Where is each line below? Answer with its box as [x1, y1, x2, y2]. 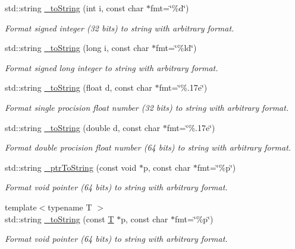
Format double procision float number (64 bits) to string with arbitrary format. [5, 141, 291, 154]
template [5, 200, 37, 213]
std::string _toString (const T [5, 212, 114, 225]
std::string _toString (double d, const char [5, 121, 160, 133]
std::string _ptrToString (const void [5, 161, 137, 173]
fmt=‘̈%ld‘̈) [155, 41, 197, 54]
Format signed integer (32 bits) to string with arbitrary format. [5, 21, 234, 34]
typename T [48, 200, 92, 213]
